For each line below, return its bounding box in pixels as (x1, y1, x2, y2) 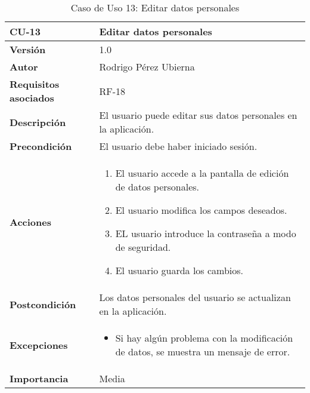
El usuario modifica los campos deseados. (115, 203, 287, 217)
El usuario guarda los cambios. (115, 263, 244, 277)
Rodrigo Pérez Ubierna (99, 60, 195, 73)
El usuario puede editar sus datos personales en (99, 108, 297, 122)
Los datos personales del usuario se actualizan (99, 290, 291, 304)
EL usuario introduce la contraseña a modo (115, 226, 296, 240)
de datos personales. (115, 180, 200, 194)
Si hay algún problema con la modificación (115, 331, 293, 345)
